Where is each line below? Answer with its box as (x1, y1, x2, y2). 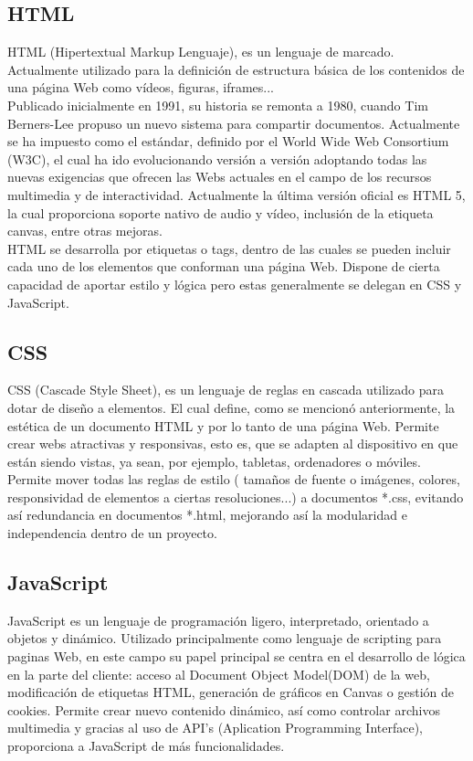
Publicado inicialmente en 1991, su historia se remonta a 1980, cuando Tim (7, 95, 428, 114)
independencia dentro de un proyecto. (7, 523, 217, 543)
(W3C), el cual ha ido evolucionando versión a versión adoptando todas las (7, 149, 427, 168)
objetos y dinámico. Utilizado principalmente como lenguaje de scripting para (7, 629, 442, 648)
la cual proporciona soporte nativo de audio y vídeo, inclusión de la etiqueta (7, 203, 434, 222)
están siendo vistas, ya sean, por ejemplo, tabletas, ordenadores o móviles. (7, 451, 421, 470)
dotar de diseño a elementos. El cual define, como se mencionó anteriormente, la (7, 397, 456, 417)
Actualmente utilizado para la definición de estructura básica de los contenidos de (7, 59, 465, 79)
